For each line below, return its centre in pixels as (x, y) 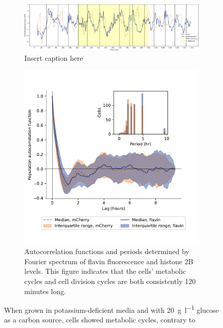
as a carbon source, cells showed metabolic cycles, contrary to (100, 320)
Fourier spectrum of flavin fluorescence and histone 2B (109, 261)
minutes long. (45, 291)
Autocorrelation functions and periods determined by (107, 251)
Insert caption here (54, 57)
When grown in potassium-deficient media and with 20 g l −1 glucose (111, 309)
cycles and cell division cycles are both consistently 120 (110, 281)
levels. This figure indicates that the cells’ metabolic (105, 271)
